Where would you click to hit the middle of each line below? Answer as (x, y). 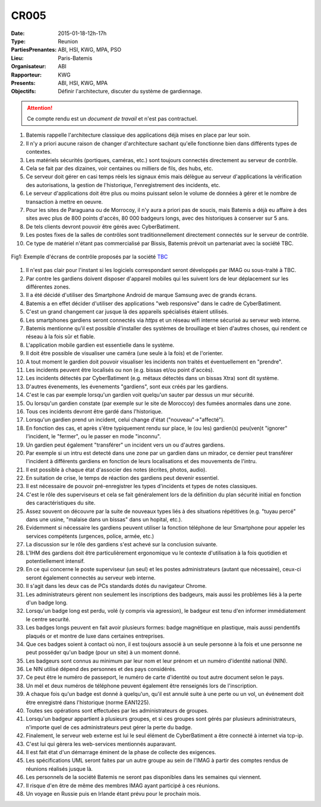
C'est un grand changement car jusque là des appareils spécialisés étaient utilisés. (127, 312)
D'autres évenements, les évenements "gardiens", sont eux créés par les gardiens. (127, 387)
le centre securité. (48, 619)
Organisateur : (29, 67)
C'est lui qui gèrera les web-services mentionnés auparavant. (101, 744)
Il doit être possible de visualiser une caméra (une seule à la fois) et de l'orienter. (125, 353)
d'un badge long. (47, 602)
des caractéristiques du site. (61, 503)
